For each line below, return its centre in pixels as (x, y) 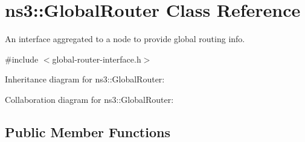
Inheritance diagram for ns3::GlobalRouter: (85, 79)
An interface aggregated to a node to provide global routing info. (125, 39)
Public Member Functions (88, 131)
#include (22, 59)
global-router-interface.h (97, 59)
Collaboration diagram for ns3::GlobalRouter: (89, 99)
